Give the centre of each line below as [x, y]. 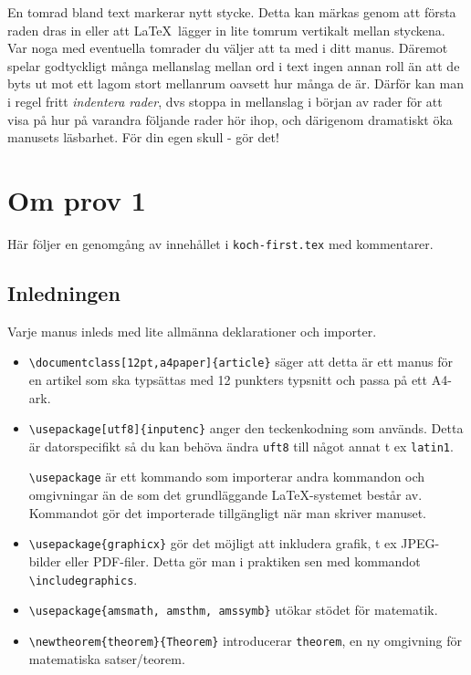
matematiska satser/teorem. [107, 658]
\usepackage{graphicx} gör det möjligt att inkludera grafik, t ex [213, 543]
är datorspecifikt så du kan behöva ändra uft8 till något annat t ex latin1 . [241, 446]
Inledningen [64, 292]
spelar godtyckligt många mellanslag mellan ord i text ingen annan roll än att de [234, 65]
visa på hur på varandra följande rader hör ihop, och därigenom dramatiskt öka [230, 119]
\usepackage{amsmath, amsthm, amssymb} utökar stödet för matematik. [233, 610]
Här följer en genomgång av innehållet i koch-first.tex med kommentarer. [220, 243]
